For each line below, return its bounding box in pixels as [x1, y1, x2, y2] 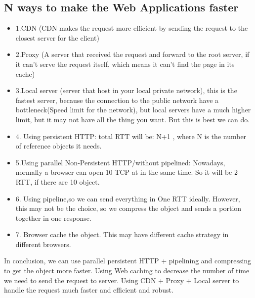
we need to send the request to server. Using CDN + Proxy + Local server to [4, 275, 239, 285]
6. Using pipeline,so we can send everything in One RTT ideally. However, [15, 193, 240, 203]
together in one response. [15, 212, 91, 223]
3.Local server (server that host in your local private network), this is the [15, 85, 237, 96]
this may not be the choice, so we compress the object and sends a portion [15, 203, 242, 213]
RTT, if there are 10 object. [15, 176, 100, 187]
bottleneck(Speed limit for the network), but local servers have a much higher [15, 104, 251, 115]
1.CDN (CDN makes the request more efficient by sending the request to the [15, 23, 248, 33]
